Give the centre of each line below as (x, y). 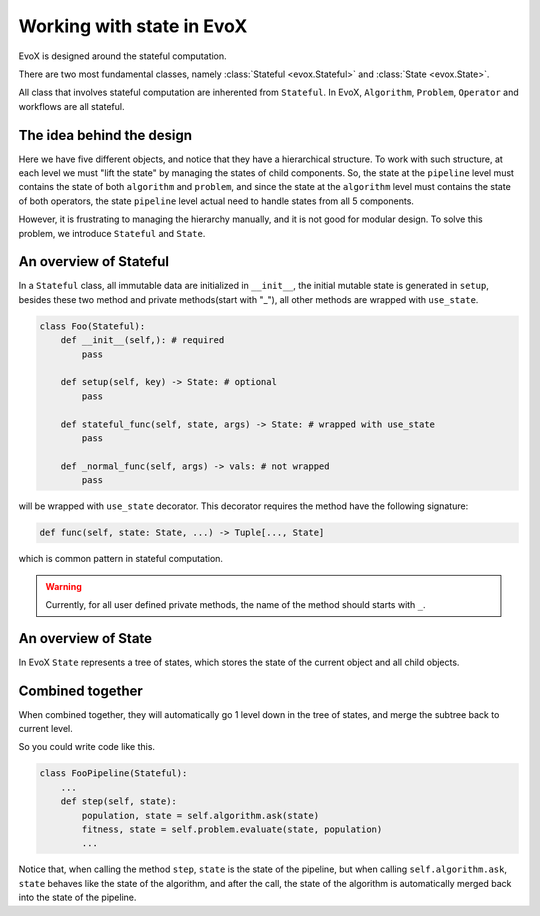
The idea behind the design (105, 135)
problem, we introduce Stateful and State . (112, 233)
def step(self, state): (118, 801)
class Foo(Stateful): (92, 326)
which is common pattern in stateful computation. (121, 559)
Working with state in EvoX (133, 26)
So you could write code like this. (86, 747)
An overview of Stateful (94, 261)
